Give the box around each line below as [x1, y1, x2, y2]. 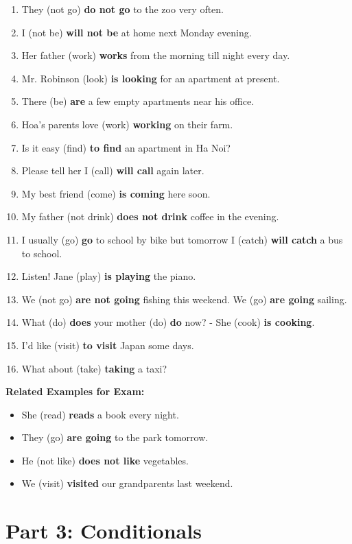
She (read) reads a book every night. [21, 407, 179, 421]
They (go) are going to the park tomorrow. [21, 430, 209, 445]
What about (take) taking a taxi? [21, 361, 167, 375]
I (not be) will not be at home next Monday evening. [21, 25, 252, 39]
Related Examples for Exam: [5, 384, 145, 399]
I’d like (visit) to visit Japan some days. [21, 338, 194, 352]
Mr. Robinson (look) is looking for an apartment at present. [21, 71, 280, 85]
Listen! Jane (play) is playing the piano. [21, 269, 196, 283]
